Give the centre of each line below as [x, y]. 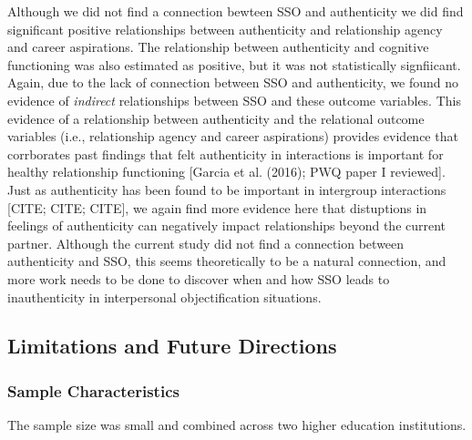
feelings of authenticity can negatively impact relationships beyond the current [227, 225]
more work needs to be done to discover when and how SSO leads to [199, 278]
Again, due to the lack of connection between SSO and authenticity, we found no [233, 82]
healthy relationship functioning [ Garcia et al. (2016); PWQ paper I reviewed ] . [226, 172]
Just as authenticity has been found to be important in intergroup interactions [227, 189]
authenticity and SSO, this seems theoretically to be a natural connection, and [227, 261]
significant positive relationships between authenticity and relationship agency [225, 29]
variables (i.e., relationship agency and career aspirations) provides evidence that [233, 136]
